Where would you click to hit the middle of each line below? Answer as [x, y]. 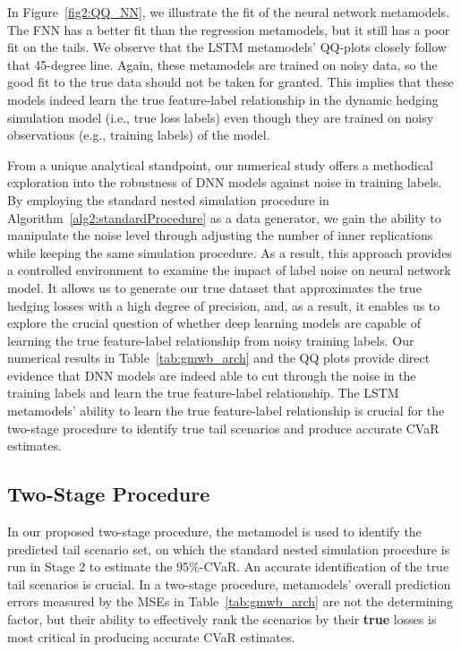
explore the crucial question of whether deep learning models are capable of [214, 323]
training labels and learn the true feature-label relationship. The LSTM [203, 393]
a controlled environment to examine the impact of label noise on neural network [229, 270]
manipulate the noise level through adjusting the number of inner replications [220, 235]
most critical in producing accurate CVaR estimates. [151, 636]
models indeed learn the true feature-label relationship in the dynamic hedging [223, 99]
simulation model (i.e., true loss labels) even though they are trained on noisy [221, 117]
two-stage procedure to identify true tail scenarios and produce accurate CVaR [223, 428]
